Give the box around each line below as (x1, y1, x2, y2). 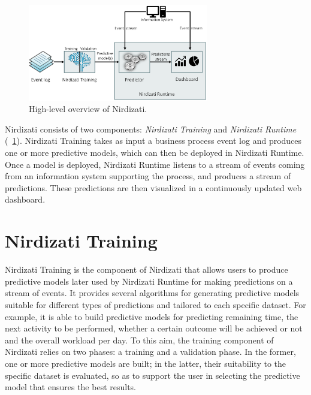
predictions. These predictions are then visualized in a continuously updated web (5, 181, 302, 194)
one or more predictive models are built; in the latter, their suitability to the (5, 357, 286, 369)
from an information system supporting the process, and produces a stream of (5, 170, 291, 182)
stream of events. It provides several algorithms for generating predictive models (5, 287, 300, 299)
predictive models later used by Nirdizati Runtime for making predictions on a (5, 275, 293, 287)
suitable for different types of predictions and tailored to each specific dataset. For (5, 298, 306, 310)
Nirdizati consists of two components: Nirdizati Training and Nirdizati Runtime (5, 122, 297, 135)
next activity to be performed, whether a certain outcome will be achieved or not (5, 322, 303, 334)
